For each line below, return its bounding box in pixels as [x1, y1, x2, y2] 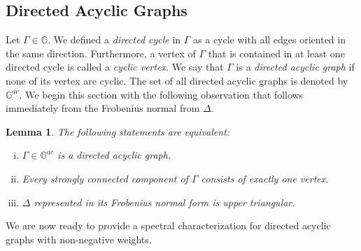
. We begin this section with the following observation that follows [19, 87, 304, 101]
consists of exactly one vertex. [201, 171, 329, 185]
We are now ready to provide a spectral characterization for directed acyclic [6, 218, 331, 233]
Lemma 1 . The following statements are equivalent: [6, 124, 230, 138]
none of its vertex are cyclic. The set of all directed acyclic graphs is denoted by [6, 73, 348, 87]
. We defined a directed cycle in [48, 32, 181, 47]
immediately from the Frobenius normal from [6, 101, 200, 115]
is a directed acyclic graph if [236, 59, 355, 74]
